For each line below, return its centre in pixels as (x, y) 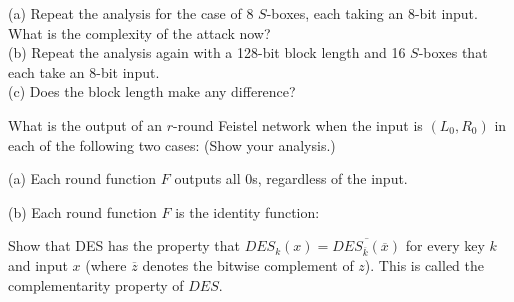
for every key (445, 245)
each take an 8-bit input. (84, 71)
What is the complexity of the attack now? (139, 32)
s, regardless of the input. (330, 178)
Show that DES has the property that (124, 245)
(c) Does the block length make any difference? (152, 91)
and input (38, 265)
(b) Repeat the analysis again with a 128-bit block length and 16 (207, 52)
